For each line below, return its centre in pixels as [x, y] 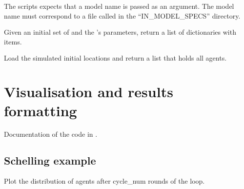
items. [13, 41]
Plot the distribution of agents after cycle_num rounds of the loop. [104, 181]
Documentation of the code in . [51, 134]
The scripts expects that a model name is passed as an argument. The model [119, 6]
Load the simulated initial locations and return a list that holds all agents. [115, 58]
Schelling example [50, 160]
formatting [41, 111]
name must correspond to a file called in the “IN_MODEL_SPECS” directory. [122, 15]
